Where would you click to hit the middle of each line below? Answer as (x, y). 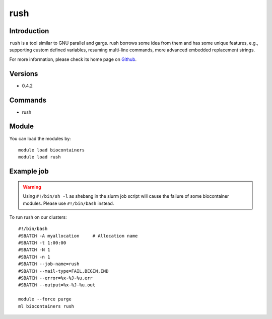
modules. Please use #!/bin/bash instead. (69, 203)
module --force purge (45, 299)
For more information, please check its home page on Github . (73, 59)
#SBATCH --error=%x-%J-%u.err (56, 278)
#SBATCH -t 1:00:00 (42, 243)
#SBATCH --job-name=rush (49, 264)
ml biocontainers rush (46, 306)
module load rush (40, 157)
